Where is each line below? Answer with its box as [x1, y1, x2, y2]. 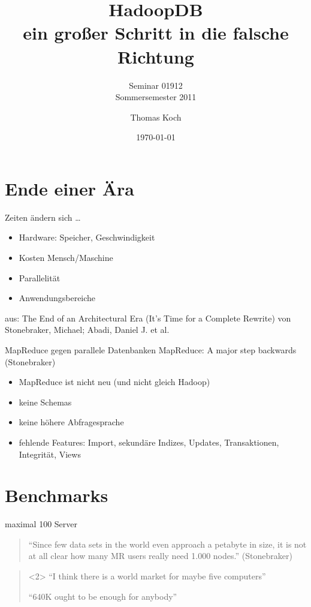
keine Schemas [19, 395, 72, 408]
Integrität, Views [19, 447, 81, 460]
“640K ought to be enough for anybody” [28, 590, 177, 602]
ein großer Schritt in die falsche [23, 20, 289, 45]
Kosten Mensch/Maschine [19, 251, 113, 263]
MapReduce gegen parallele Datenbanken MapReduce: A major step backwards [5, 343, 297, 356]
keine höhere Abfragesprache [19, 416, 124, 428]
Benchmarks [5, 483, 108, 507]
